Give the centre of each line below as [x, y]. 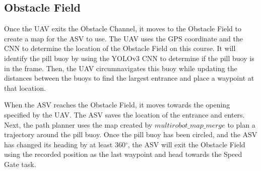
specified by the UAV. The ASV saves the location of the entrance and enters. [124, 114]
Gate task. [20, 164]
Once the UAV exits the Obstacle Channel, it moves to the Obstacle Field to [123, 28]
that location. [25, 88]
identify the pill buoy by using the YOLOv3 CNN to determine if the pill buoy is [129, 58]
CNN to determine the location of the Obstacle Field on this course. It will [120, 48]
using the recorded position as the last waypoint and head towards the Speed [123, 154]
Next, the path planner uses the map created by [78, 124]
